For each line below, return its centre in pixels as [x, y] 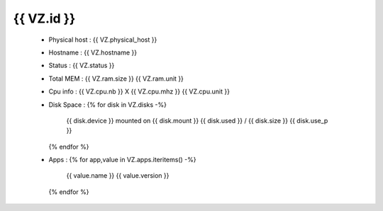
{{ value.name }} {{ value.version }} [118, 176]
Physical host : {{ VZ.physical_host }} [103, 40]
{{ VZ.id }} [44, 18]
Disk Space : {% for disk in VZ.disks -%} [107, 104]
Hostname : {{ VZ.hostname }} [93, 52]
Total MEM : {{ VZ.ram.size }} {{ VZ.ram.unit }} [116, 79]
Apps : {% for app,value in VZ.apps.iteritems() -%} [122, 160]
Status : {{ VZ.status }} [82, 65]
